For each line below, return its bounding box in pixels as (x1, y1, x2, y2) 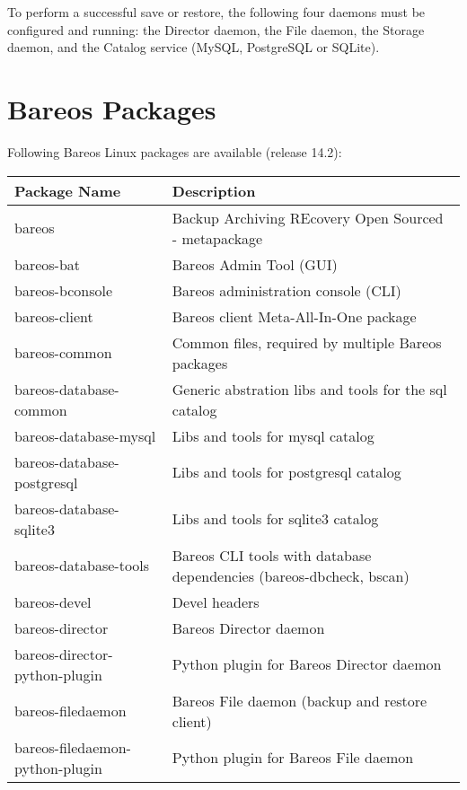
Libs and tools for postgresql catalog (172, 461, 401, 482)
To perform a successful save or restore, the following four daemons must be (7, 3, 426, 21)
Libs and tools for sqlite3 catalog (172, 508, 379, 529)
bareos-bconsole (14, 279, 113, 301)
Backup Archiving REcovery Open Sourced (172, 206, 444, 228)
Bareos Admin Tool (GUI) (172, 253, 338, 275)
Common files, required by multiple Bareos (172, 331, 442, 353)
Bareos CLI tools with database (172, 544, 372, 566)
